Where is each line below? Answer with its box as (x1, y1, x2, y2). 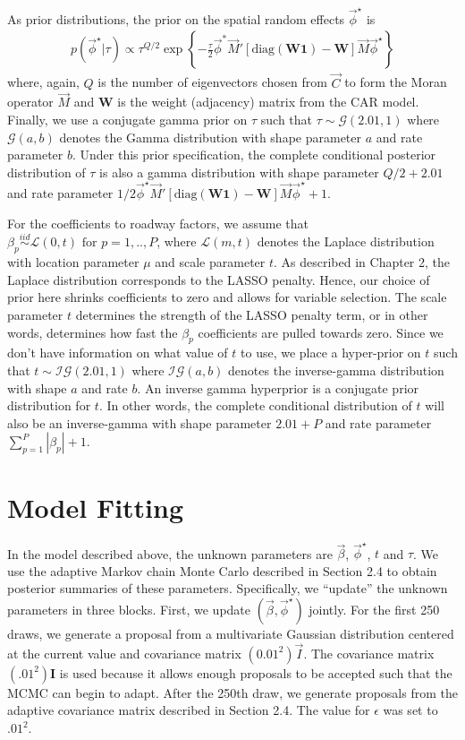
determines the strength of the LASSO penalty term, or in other (75, 305, 428, 324)
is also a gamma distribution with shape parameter (99, 162, 379, 181)
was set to (383, 701, 438, 719)
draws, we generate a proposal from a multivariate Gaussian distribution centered (7, 624, 454, 643)
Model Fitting (7, 488, 184, 525)
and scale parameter (155, 253, 266, 271)
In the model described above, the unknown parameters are (7, 544, 333, 563)
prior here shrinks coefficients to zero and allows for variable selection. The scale (7, 288, 447, 306)
